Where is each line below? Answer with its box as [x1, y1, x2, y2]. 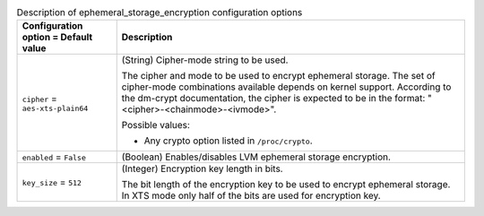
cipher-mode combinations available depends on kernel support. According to [121, 81, 452, 93]
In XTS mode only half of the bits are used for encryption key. [121, 189, 381, 202]
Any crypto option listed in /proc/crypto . [143, 134, 313, 147]
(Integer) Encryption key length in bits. [121, 162, 283, 175]
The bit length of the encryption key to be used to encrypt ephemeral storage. [121, 178, 451, 191]
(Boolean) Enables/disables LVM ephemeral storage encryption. [121, 151, 392, 163]
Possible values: [121, 119, 190, 132]
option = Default [22, 31, 93, 44]
